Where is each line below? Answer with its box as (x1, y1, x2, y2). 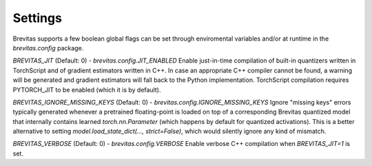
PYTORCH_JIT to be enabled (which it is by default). (12, 85, 161, 94)
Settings (12, 10, 62, 25)
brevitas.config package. (12, 43, 84, 52)
